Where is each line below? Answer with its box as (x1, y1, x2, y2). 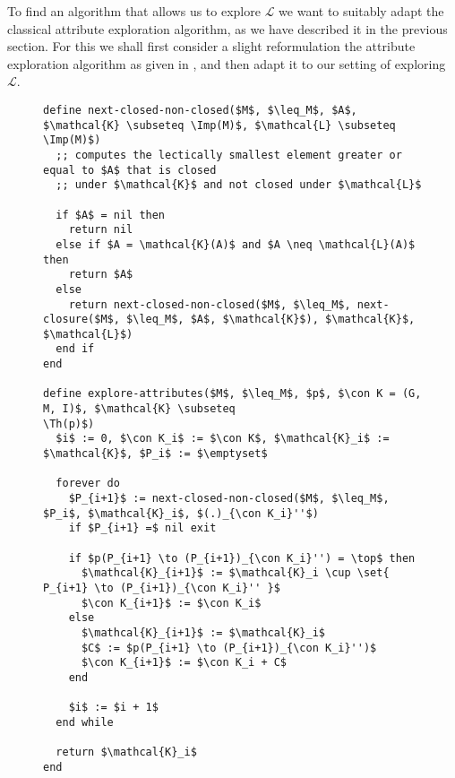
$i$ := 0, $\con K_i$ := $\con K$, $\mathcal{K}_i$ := (56, 432, 390, 445)
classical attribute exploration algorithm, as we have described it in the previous (7, 19, 448, 38)
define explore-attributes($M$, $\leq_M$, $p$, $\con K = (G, (43, 387, 422, 401)
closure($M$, (43, 313, 120, 326)
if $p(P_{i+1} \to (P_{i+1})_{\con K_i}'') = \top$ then (68, 551, 416, 565)
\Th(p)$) (43, 417, 95, 430)
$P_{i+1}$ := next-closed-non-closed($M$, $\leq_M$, (68, 492, 390, 506)
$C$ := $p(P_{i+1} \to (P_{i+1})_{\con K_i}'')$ (81, 641, 377, 654)
